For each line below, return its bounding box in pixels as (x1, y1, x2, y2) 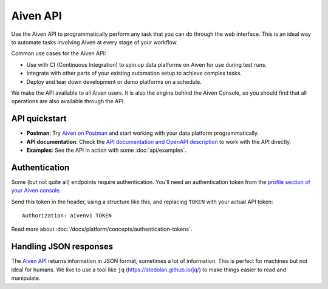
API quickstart (11, 114, 67, 124)
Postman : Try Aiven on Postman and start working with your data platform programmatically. (26, 129, 259, 137)
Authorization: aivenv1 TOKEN (22, 212, 112, 219)
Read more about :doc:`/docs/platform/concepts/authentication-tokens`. (11, 225, 193, 233)
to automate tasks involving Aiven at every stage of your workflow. (11, 38, 179, 46)
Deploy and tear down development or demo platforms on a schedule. (26, 78, 202, 85)
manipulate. (11, 274, 41, 282)
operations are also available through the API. (11, 98, 125, 105)
